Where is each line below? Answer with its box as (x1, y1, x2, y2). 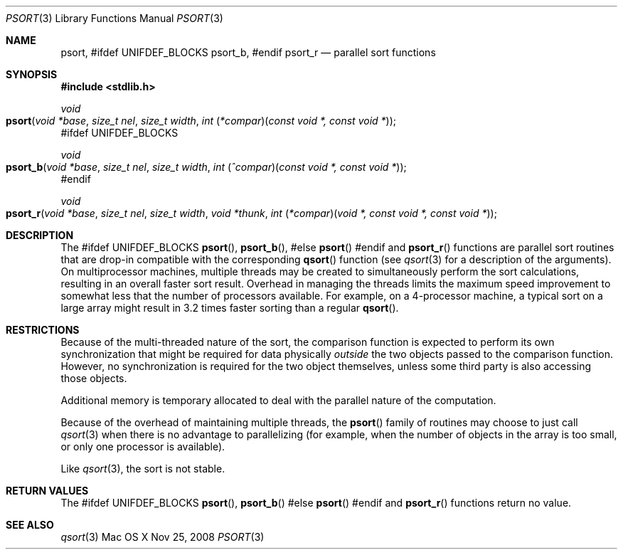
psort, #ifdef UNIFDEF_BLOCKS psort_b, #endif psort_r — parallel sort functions (60, 46, 436, 58)
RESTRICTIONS (6, 324, 80, 336)
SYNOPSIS (6, 68, 58, 80)
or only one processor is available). (60, 440, 225, 453)
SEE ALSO (6, 519, 54, 531)
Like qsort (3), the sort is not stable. (60, 462, 225, 475)
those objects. (60, 372, 127, 384)
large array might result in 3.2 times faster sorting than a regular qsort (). (60, 302, 399, 314)
